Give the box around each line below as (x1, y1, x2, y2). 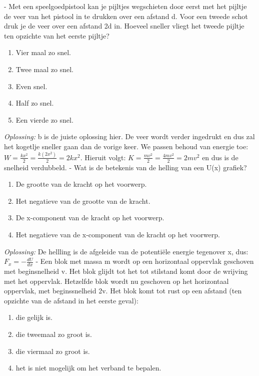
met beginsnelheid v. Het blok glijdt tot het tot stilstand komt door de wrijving (4, 266, 248, 276)
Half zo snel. (15, 98, 54, 108)
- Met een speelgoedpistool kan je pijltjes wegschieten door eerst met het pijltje (4, 1, 247, 11)
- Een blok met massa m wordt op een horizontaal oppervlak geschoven (35, 256, 254, 266)
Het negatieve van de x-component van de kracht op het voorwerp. (15, 229, 220, 240)
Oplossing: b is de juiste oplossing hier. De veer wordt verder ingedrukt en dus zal (4, 131, 255, 142)
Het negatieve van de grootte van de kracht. (15, 195, 150, 206)
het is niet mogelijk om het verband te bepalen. (15, 362, 161, 373)
